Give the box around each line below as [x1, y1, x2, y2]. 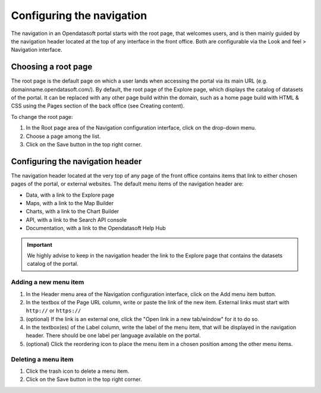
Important [27, 241, 53, 248]
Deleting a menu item [11, 355, 74, 363]
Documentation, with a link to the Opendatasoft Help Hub [26, 225, 166, 232]
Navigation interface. [11, 46, 62, 54]
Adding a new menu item [11, 278, 84, 287]
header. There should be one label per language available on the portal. [26, 332, 201, 339]
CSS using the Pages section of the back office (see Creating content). [11, 102, 185, 109]
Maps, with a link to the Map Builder [26, 200, 114, 207]
